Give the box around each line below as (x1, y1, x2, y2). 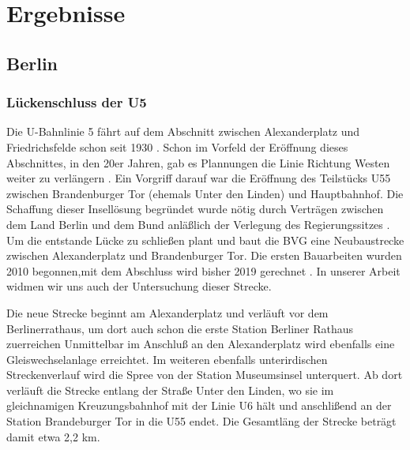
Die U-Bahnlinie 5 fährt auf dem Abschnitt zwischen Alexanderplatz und (6, 123, 360, 140)
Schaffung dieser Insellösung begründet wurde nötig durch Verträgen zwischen (6, 201, 384, 217)
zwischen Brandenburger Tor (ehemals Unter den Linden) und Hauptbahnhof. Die (6, 185, 404, 201)
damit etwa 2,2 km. (6, 428, 100, 444)
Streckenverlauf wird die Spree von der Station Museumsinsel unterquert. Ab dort (6, 366, 403, 383)
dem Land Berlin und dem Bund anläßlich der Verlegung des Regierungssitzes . (6, 216, 390, 232)
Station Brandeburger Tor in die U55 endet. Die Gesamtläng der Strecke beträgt (6, 413, 397, 429)
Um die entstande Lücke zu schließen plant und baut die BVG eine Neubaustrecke (6, 231, 404, 248)
